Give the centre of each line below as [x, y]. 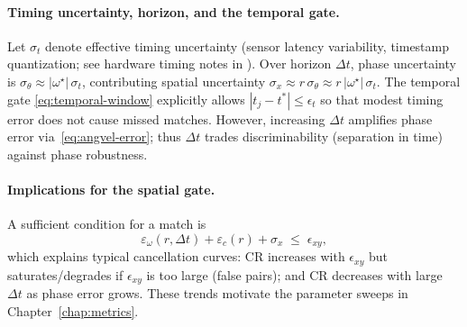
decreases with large [387, 274]
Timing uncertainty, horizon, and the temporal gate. [174, 11]
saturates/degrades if [65, 274]
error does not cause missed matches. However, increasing [166, 118]
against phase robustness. [78, 154]
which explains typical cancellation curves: [124, 256]
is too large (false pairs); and [226, 274]
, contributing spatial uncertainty [174, 81]
